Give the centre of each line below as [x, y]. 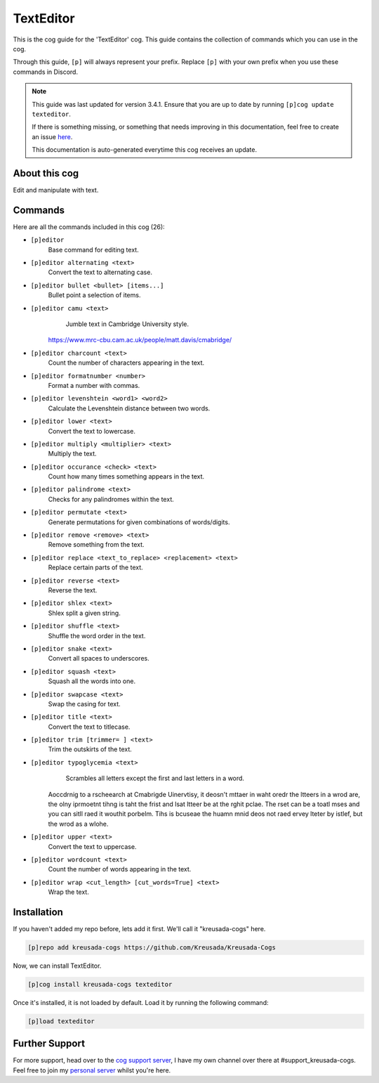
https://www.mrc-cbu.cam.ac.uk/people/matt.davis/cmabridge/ [140, 340]
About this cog [46, 173]
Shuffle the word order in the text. [97, 635]
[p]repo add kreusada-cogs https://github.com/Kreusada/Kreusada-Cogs [152, 948]
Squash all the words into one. [92, 681]
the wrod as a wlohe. [78, 824]
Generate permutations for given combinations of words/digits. [139, 522]
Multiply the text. [73, 454]
